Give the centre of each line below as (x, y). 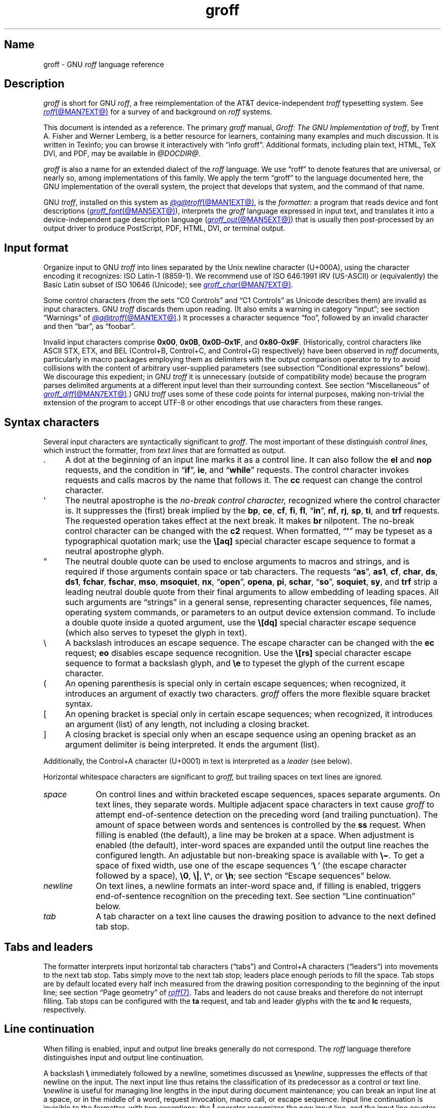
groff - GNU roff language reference (104, 64)
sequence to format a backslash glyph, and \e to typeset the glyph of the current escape (235, 663)
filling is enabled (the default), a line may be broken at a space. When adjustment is (255, 835)
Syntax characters (52, 422)
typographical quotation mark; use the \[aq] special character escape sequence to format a (240, 541)
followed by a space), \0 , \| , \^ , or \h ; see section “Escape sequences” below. (244, 876)
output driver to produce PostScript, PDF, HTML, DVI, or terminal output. (164, 228)
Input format (36, 248)
